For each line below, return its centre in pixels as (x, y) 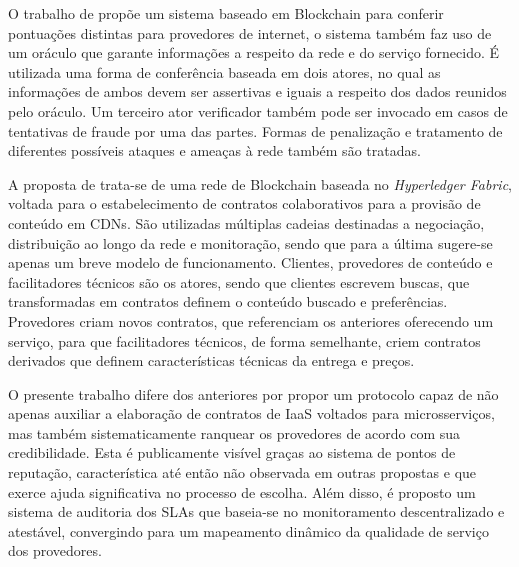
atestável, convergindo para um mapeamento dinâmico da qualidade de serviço (248, 530)
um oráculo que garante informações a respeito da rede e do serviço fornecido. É (254, 52)
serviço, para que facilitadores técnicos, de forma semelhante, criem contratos (244, 340)
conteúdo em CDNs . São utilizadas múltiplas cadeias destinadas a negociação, (246, 222)
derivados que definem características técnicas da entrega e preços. (211, 360)
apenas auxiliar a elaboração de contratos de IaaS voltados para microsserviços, (251, 413)
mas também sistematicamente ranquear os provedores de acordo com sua (234, 432)
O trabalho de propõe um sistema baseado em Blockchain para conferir (226, 13)
